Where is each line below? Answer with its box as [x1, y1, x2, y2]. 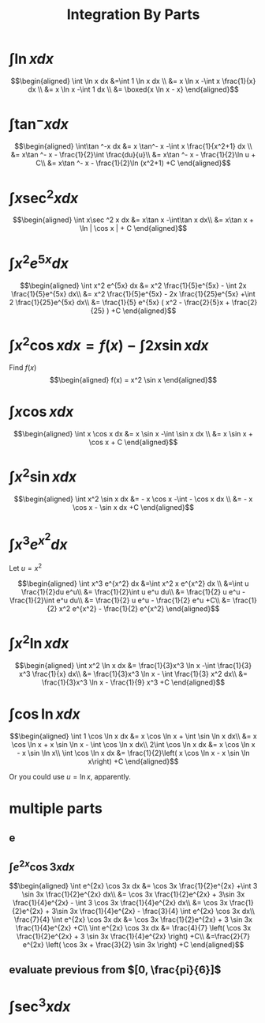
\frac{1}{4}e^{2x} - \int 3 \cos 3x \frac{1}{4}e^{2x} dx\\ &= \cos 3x [12, 898, 228, 908]
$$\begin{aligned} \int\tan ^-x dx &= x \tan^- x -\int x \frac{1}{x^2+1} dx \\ [14, 142, 252, 151]
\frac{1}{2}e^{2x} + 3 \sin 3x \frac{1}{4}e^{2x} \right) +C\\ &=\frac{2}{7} [16, 931, 251, 942]
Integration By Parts [66, 6, 200, 24]
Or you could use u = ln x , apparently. [9, 772, 131, 782]
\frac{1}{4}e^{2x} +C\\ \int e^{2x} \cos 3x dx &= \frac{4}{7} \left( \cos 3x [15, 923, 252, 933]
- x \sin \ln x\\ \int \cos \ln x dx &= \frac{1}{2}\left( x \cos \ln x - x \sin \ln [17, 749, 250, 758]
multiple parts [9, 800, 103, 817]
